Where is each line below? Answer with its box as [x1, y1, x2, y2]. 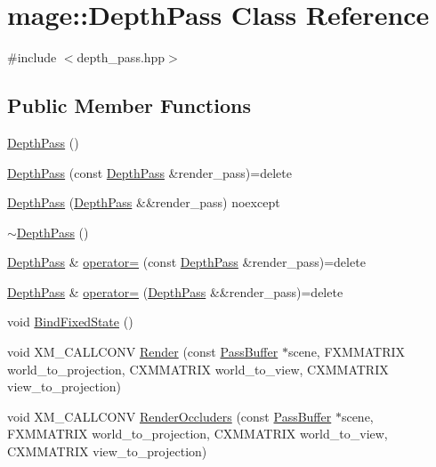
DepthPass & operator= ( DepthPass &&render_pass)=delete [7, 282, 343, 301]
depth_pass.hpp [77, 48, 166, 67]
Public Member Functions [7, 92, 251, 119]
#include [7, 48, 57, 67]
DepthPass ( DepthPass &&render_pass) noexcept [7, 193, 280, 212]
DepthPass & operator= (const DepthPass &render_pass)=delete [7, 253, 366, 271]
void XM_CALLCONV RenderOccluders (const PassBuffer [7, 407, 332, 425]
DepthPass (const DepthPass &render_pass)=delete [7, 163, 292, 181]
